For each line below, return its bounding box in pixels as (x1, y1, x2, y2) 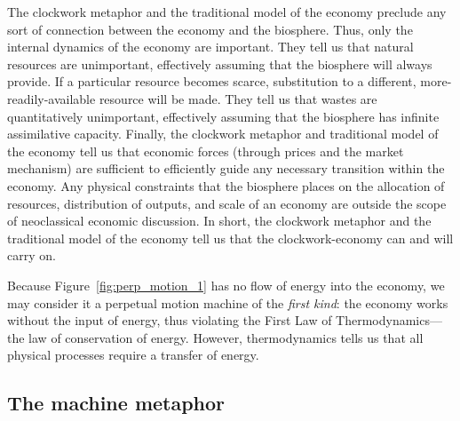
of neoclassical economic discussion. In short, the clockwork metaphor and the (7, 211, 432, 230)
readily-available (7, 89, 96, 107)
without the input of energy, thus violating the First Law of (7, 311, 332, 330)
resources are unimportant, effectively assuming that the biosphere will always (7, 54, 432, 73)
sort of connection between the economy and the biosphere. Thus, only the (7, 20, 413, 38)
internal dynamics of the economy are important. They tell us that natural (7, 37, 414, 56)
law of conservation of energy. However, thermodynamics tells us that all (28, 328, 424, 346)
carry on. (7, 246, 56, 265)
